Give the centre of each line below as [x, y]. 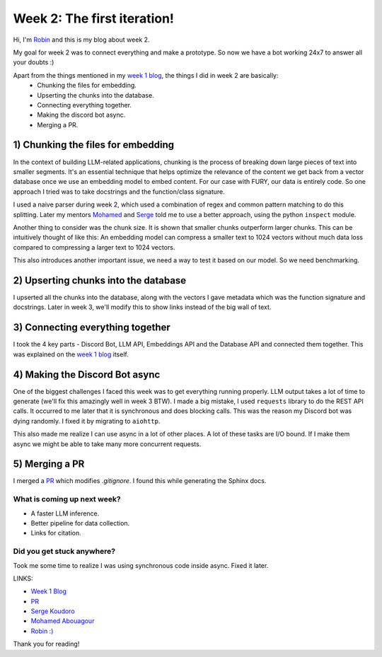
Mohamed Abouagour [63, 621]
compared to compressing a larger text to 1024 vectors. [94, 247]
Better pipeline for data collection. [80, 523]
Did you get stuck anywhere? [64, 552]
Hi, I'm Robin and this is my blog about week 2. [81, 40]
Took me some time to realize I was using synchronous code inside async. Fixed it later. [141, 565]
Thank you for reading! [46, 644]
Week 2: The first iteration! [94, 18]
